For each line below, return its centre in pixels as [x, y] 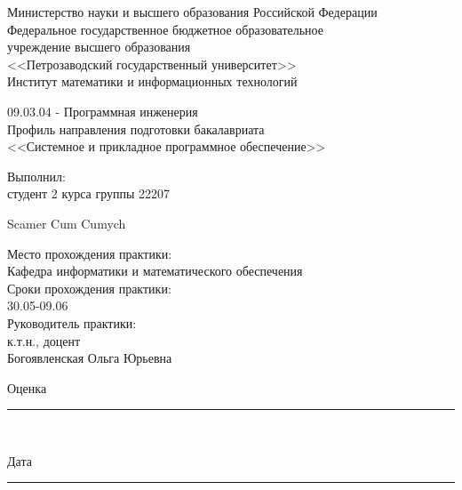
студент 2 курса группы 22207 [89, 193]
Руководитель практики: [72, 322]
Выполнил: [36, 176]
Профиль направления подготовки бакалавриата [136, 129]
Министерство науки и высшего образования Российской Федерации [192, 12]
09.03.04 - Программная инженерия [103, 111]
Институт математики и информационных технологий [152, 81]
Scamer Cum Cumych [67, 223]
